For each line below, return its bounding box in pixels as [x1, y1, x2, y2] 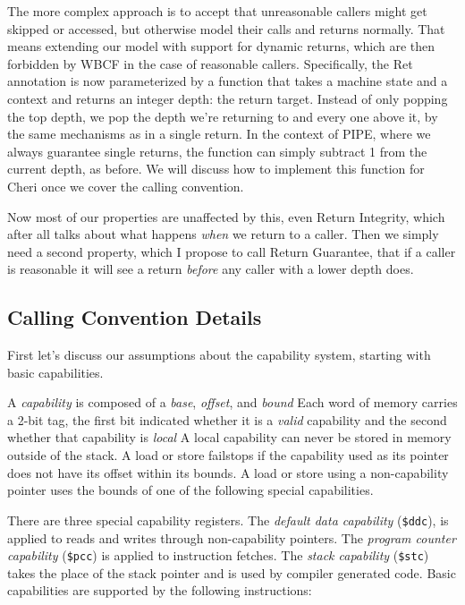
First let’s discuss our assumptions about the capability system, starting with [7, 345, 431, 364]
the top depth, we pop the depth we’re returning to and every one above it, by [7, 107, 438, 125]
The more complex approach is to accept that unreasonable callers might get [7, 2, 427, 20]
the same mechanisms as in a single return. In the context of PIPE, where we [7, 124, 431, 143]
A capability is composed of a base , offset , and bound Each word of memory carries [7, 393, 458, 412]
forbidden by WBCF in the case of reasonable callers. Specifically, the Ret [7, 54, 413, 72]
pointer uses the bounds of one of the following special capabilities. [7, 481, 374, 499]
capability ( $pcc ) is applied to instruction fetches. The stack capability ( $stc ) [7, 546, 429, 565]
